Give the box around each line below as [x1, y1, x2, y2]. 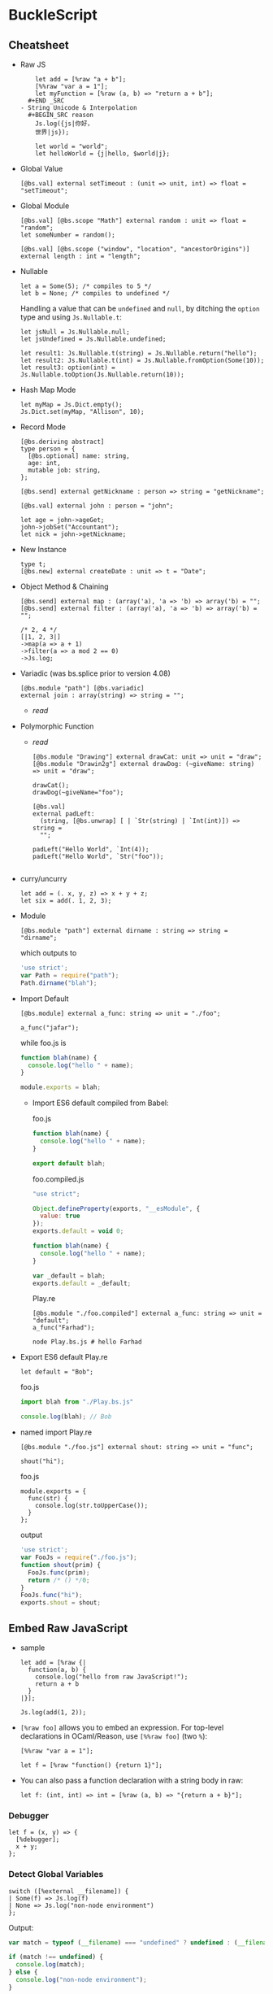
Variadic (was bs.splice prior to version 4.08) [19, 668, 171, 678]
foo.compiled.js [32, 1173, 84, 1184]
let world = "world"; [35, 142, 108, 150]
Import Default [19, 994, 69, 1004]
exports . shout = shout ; [19, 1599, 102, 1607]
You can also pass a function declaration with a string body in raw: [19, 1775, 244, 1785]
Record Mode [19, 422, 67, 432]
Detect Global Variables [8, 1869, 104, 1880]
